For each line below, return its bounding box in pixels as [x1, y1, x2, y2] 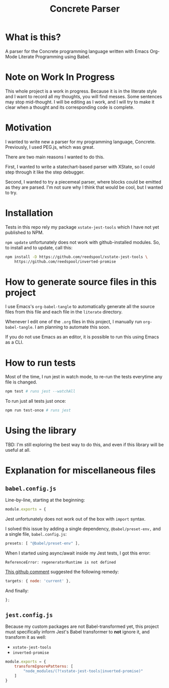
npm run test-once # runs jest [5, 408, 71, 413]
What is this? [5, 31, 62, 43]
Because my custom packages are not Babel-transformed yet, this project [5, 623, 159, 630]
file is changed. [5, 379, 37, 385]
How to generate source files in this [5, 276, 157, 287]
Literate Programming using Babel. [18, 54, 91, 60]
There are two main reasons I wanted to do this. [5, 154, 104, 160]
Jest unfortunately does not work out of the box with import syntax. [5, 515, 146, 522]
